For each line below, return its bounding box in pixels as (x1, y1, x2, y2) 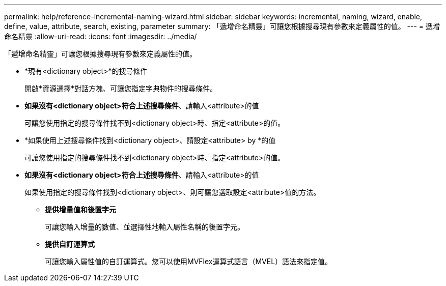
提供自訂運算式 (45, 240, 95, 248)
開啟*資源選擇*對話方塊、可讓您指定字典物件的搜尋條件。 (24, 84, 217, 93)
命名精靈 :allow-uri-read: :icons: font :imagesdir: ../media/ (4, 32, 197, 41)
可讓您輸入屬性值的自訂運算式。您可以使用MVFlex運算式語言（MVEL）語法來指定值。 (45, 257, 332, 266)
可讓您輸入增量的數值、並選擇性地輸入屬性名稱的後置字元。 (45, 222, 244, 231)
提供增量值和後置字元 (45, 205, 116, 214)
